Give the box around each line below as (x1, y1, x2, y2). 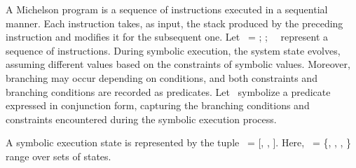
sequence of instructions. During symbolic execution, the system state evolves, (6, 43, 341, 57)
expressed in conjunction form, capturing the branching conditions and (6, 98, 310, 113)
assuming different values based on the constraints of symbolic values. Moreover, (6, 57, 350, 71)
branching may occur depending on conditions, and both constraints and (6, 70, 317, 85)
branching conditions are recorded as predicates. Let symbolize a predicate (6, 84, 331, 99)
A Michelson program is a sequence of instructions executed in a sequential (6, 2, 328, 16)
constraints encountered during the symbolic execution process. (6, 111, 277, 126)
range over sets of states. (6, 148, 111, 163)
